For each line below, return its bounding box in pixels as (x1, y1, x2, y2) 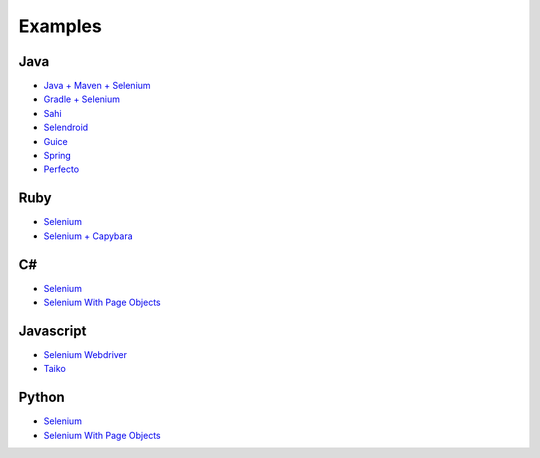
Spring (43, 150, 72, 162)
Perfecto (43, 163, 80, 175)
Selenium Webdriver (43, 348, 128, 360)
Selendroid (43, 121, 89, 134)
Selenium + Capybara (43, 230, 134, 242)
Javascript (18, 322, 87, 339)
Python (18, 389, 65, 406)
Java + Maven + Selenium (43, 80, 151, 92)
